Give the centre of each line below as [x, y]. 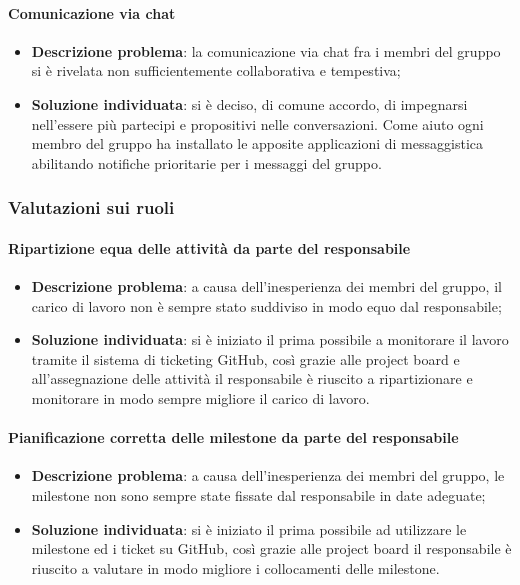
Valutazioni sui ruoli [91, 207]
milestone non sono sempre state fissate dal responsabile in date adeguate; [258, 494]
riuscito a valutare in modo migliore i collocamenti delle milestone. [235, 567]
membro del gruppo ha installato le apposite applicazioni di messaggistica [257, 143]
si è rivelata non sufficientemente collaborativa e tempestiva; [216, 70]
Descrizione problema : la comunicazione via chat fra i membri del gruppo [266, 50]
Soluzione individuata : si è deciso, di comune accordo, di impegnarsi [249, 103]
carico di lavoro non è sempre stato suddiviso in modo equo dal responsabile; [266, 305]
